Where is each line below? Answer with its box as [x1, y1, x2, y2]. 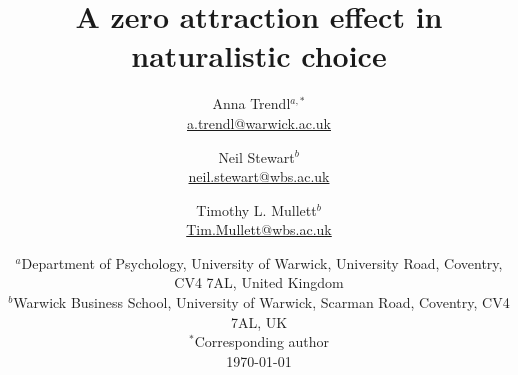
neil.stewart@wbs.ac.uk [188, 166, 330, 187]
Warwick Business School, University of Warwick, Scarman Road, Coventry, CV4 [13, 292, 510, 313]
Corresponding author [194, 331, 330, 352]
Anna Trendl [212, 93, 291, 114]
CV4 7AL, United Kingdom [174, 272, 344, 293]
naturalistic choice [131, 35, 387, 76]
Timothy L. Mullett [196, 199, 317, 220]
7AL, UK [230, 311, 288, 332]
